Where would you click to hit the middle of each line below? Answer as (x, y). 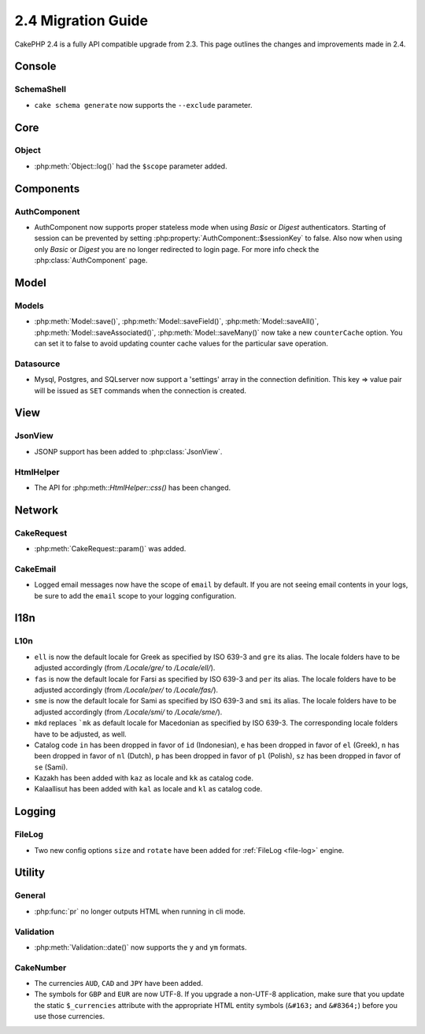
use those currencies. (70, 1017)
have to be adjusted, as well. (81, 734)
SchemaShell (41, 89)
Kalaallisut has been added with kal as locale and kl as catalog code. (148, 789)
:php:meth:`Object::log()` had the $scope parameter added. (131, 166)
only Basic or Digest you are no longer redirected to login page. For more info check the (177, 249)
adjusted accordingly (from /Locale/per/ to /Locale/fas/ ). (126, 690)
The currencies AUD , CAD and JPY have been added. (119, 984)
